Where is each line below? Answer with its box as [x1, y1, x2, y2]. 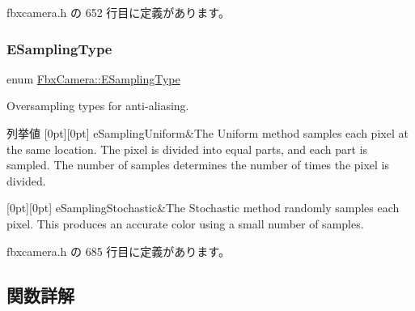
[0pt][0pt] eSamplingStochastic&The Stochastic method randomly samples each [6, 199, 400, 216]
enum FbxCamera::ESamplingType [6, 70, 180, 87]
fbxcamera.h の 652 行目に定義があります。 [6, 4, 230, 20]
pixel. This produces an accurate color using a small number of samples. [6, 215, 364, 232]
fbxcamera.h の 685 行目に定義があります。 [6, 242, 230, 259]
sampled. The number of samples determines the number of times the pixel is [6, 156, 390, 173]
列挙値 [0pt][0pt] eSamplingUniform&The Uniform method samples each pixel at [6, 125, 409, 141]
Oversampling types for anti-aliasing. [6, 97, 189, 114]
